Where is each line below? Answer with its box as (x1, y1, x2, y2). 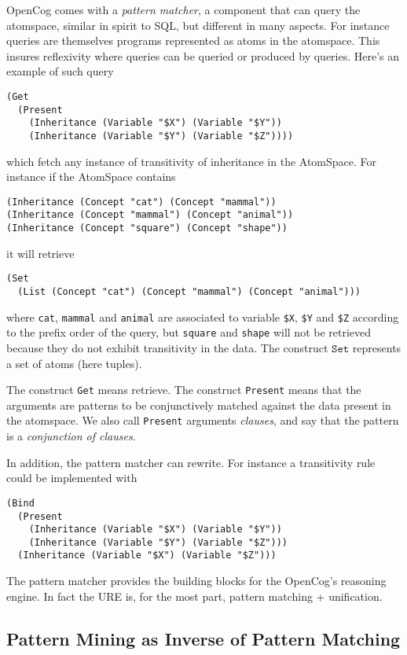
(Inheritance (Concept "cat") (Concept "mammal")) (6, 196, 277, 208)
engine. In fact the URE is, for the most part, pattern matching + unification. (6, 587, 383, 604)
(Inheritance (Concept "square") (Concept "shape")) (6, 223, 288, 234)
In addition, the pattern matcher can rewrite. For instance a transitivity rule (6, 454, 376, 470)
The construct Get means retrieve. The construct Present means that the (6, 381, 361, 398)
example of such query (6, 63, 114, 79)
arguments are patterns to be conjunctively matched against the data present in (6, 396, 391, 413)
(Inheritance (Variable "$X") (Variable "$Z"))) (17, 550, 277, 561)
